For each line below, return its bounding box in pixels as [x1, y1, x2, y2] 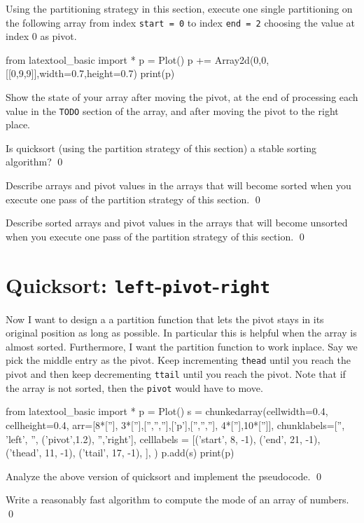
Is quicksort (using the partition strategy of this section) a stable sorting [6, 140, 317, 155]
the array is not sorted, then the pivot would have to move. [6, 380, 263, 395]
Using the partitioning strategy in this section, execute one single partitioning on [6, 1, 353, 15]
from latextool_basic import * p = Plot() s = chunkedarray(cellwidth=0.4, [6, 404, 328, 419]
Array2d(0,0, [214, 52, 269, 67]
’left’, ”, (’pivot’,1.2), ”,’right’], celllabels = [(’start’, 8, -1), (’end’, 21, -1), [6, 431, 321, 446]
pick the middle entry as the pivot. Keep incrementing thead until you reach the [6, 353, 351, 367]
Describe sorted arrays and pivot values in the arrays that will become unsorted [6, 215, 348, 230]
